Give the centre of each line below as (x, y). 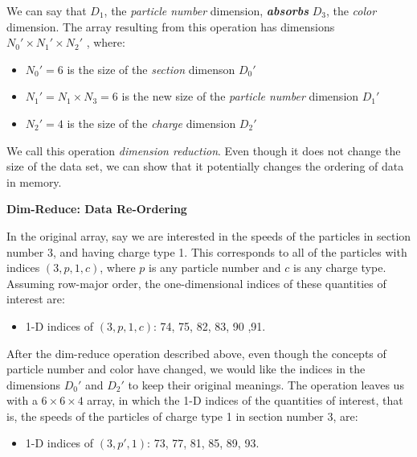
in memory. (34, 181)
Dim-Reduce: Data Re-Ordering (97, 209)
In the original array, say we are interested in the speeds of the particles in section (209, 235)
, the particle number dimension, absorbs (206, 10)
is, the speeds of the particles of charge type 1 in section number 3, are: (182, 416)
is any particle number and (215, 268)
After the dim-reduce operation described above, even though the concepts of (196, 353)
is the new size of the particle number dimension (240, 96)
